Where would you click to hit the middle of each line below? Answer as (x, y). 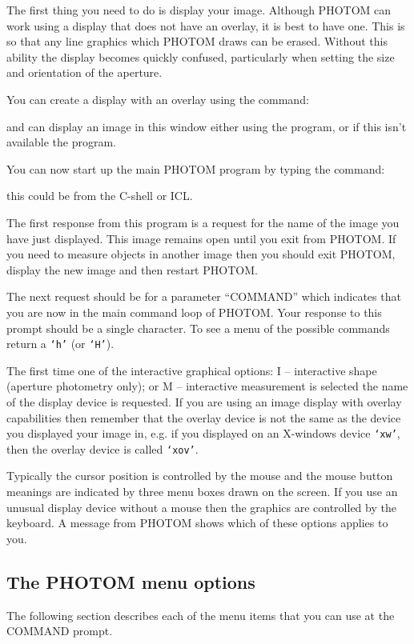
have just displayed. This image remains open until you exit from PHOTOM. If (201, 238)
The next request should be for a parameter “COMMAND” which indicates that (204, 296)
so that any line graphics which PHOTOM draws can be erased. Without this (197, 41)
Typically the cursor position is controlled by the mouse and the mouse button (200, 476)
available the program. (61, 142)
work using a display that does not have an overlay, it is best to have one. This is (206, 25)
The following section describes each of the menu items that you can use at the (201, 615)
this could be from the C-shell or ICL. (100, 196)
